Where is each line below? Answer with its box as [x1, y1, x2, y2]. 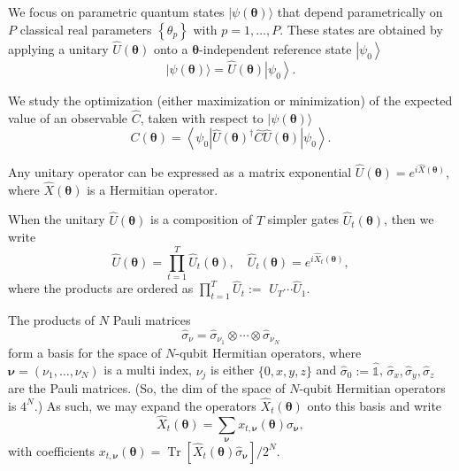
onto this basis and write [307, 396, 442, 414]
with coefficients [8, 441, 96, 459]
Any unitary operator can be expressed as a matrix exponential [8, 163, 352, 181]
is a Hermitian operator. [87, 180, 218, 198]
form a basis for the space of [8, 343, 162, 361]
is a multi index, [103, 360, 192, 379]
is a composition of [150, 210, 253, 228]
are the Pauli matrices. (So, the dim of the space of [8, 378, 286, 397]
